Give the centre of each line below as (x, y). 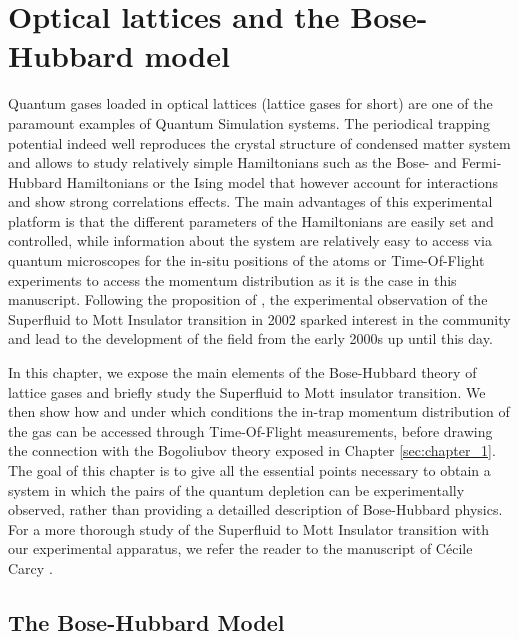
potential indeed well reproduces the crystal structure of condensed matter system (259, 142)
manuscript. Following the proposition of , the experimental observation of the (248, 299)
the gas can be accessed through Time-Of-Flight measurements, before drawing (250, 430)
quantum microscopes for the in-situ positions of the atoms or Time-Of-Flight (246, 260)
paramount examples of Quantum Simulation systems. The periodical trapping (249, 122)
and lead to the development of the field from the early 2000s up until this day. (250, 338)
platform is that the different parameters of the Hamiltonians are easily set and (251, 220)
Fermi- (481, 162)
